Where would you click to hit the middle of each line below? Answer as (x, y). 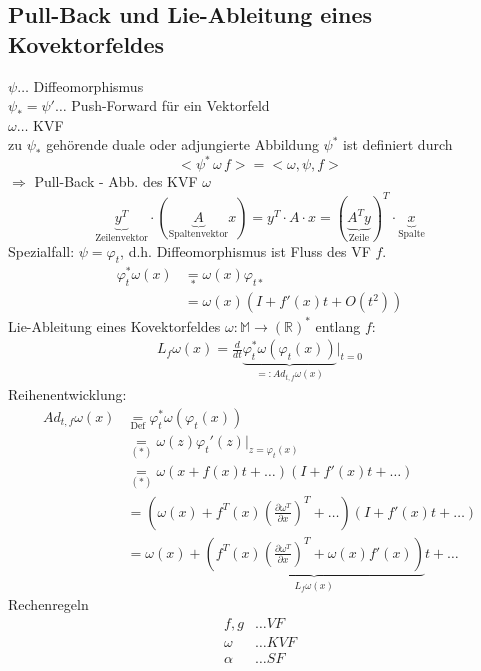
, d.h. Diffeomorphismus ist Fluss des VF (245, 250)
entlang (338, 325)
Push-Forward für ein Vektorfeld (170, 105)
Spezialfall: (41, 250)
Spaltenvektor (198, 233)
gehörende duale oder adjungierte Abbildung (182, 144)
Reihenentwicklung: (67, 394)
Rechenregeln (48, 604)
